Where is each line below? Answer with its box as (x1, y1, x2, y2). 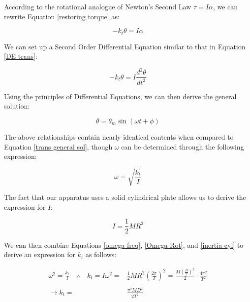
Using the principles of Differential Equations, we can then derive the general (4, 91, 237, 101)
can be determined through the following (121, 141, 244, 151)
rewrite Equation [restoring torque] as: (4, 11, 120, 21)
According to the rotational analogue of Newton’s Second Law (4, 1, 191, 11)
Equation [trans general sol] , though (4, 141, 113, 151)
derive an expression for (4, 249, 75, 260)
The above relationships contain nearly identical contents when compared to (4, 131, 234, 142)
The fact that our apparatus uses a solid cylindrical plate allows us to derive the (4, 192, 246, 202)
